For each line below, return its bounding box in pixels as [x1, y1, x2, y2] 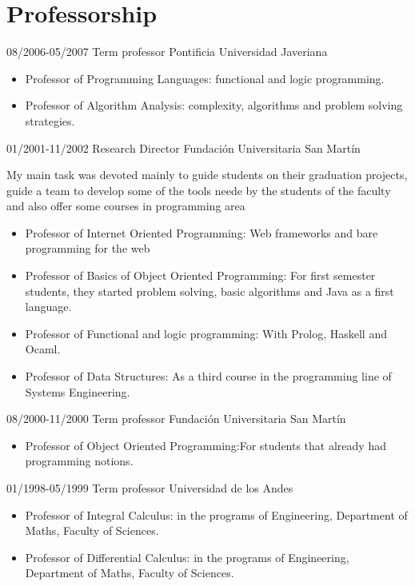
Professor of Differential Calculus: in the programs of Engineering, [25, 548, 349, 565]
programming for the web [25, 240, 150, 257]
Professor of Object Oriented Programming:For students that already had [25, 437, 386, 453]
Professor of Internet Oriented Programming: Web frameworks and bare [25, 224, 378, 241]
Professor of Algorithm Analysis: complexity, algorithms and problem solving [25, 97, 403, 114]
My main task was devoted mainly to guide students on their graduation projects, [6, 166, 408, 183]
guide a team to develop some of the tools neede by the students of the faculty [6, 181, 391, 198]
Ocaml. [25, 341, 61, 357]
